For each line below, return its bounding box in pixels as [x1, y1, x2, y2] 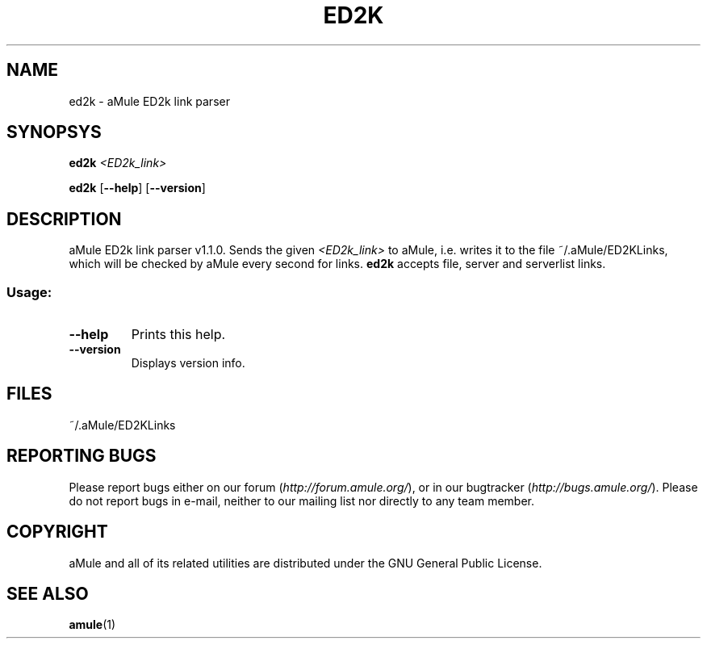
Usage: [6, 283, 52, 300]
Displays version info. [131, 356, 245, 371]
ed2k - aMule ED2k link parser [69, 94, 230, 108]
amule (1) [69, 618, 116, 632]
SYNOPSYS [6, 122, 102, 143]
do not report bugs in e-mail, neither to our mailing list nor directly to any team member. [69, 493, 535, 508]
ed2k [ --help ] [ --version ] [69, 181, 206, 195]
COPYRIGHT [6, 521, 108, 542]
